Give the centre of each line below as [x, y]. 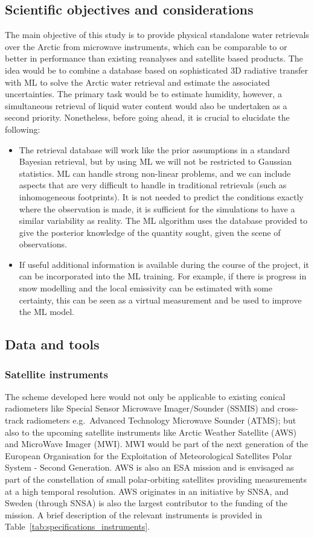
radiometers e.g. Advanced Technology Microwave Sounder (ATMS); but [161, 420]
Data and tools [52, 344]
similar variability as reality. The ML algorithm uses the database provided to [163, 221]
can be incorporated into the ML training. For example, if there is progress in [163, 276]
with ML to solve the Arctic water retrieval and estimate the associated [137, 82]
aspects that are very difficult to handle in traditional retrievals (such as [153, 185]
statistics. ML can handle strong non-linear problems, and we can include [155, 173]
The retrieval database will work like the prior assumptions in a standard [155, 149]
